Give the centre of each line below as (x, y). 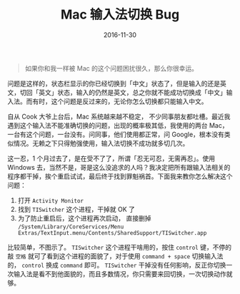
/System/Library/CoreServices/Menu (71, 227)
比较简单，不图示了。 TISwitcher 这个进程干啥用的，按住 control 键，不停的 (120, 247)
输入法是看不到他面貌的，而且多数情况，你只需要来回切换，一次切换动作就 (123, 274)
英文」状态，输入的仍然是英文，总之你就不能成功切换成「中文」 (132, 92)
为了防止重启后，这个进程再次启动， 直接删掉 (84, 218)
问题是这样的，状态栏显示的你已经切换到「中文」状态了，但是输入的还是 (114, 83)
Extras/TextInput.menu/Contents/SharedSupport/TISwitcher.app (112, 233)
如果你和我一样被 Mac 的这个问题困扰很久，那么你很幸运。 (111, 68)
